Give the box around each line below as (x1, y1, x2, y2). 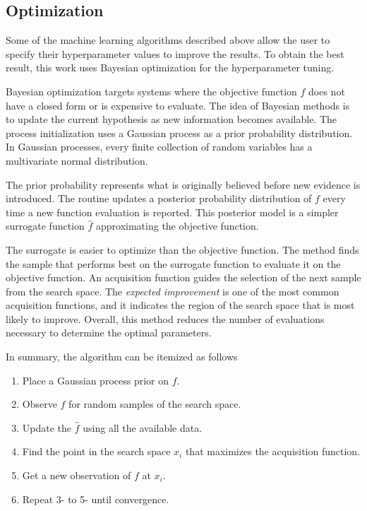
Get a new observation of (22, 468, 131, 483)
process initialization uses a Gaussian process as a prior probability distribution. (6, 125, 353, 140)
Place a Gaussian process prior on (22, 372, 169, 387)
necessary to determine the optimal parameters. (6, 325, 212, 340)
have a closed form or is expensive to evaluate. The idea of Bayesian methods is (6, 98, 350, 112)
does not (308, 83, 345, 98)
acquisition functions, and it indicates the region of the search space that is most (6, 298, 355, 312)
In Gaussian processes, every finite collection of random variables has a (6, 139, 313, 154)
